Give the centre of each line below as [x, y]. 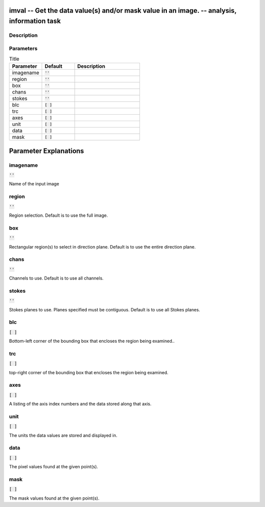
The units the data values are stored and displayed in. [63, 435]
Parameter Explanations [47, 151]
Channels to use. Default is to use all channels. [56, 278]
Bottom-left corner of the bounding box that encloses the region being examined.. [92, 341]
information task [35, 21]
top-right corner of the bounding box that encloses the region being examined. [89, 372]
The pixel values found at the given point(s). [53, 467]
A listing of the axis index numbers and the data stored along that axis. [80, 404]
